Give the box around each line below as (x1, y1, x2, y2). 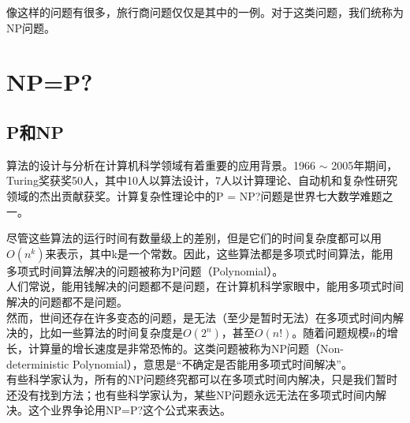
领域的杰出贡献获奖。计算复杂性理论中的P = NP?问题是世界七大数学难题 (6, 187, 382, 204)
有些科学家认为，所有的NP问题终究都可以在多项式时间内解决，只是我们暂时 (6, 371, 398, 387)
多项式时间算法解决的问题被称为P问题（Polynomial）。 (6, 262, 284, 279)
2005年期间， (331, 156, 398, 173)
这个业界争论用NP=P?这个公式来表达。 (28, 402, 232, 418)
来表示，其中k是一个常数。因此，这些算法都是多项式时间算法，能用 (45, 245, 393, 261)
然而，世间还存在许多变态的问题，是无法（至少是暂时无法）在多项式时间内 (6, 309, 393, 325)
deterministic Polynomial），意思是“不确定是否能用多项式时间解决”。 (6, 355, 352, 372)
